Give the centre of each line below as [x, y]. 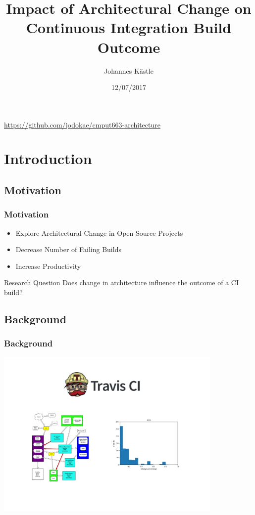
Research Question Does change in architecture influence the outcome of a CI [121, 282]
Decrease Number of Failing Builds [68, 249]
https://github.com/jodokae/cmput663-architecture [82, 124]
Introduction [48, 158]
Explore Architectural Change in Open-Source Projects [99, 233]
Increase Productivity [48, 266]
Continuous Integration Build [129, 27]
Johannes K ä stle [129, 70]
